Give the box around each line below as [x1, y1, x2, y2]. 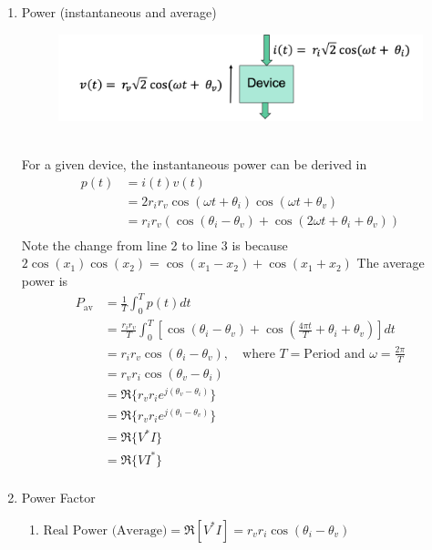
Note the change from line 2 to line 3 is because [21, 235, 288, 254]
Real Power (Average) [43, 524, 168, 537]
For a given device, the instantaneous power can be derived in [21, 155, 367, 174]
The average [356, 253, 425, 272]
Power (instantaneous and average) [21, 3, 217, 21]
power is [21, 271, 68, 290]
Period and [303, 347, 365, 361]
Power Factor [21, 488, 96, 507]
